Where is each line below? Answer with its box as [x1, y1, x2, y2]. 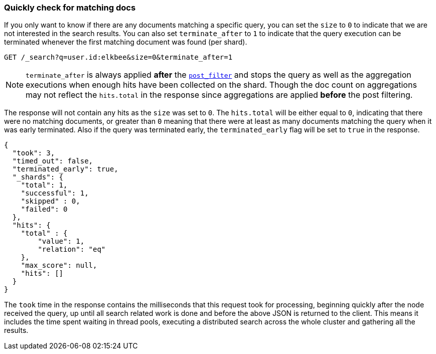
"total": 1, [21, 181, 68, 190]
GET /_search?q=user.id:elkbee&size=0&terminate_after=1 [4, 53, 233, 62]
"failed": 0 [21, 205, 68, 214]
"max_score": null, [21, 261, 97, 270]
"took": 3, [12, 149, 55, 157]
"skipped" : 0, [21, 197, 80, 206]
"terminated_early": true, [12, 165, 118, 173]
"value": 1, [38, 237, 85, 246]
